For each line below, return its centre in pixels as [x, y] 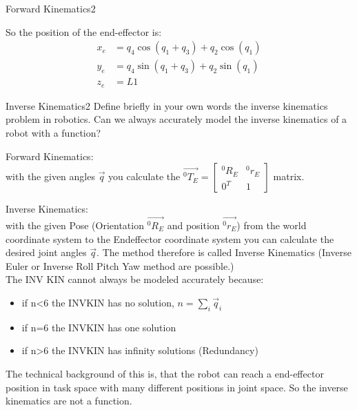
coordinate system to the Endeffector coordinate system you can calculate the [170, 238]
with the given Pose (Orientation [75, 225]
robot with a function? [53, 132]
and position [193, 225]
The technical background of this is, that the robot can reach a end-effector [165, 373]
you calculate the [144, 176]
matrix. [289, 176]
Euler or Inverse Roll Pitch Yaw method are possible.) [120, 265]
